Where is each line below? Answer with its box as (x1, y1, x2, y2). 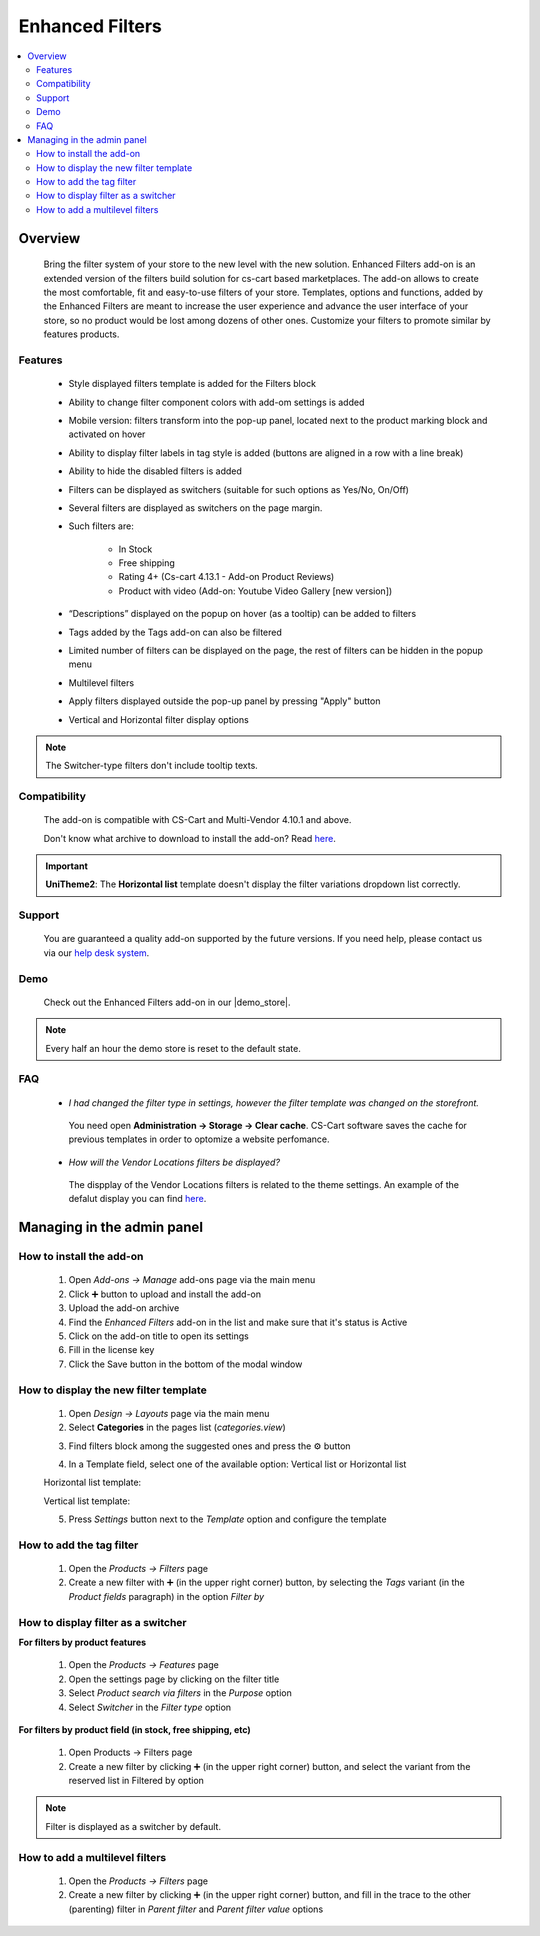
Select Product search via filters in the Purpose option (68, 1687, 292, 1699)
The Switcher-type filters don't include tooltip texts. (45, 760, 259, 772)
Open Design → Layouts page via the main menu (68, 1407, 270, 1419)
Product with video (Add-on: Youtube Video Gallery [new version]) (118, 585, 393, 597)
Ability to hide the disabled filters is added (68, 465, 242, 477)
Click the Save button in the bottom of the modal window (68, 1358, 303, 1370)
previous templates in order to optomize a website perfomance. (68, 1133, 330, 1145)
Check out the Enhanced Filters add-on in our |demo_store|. (43, 996, 291, 1008)
